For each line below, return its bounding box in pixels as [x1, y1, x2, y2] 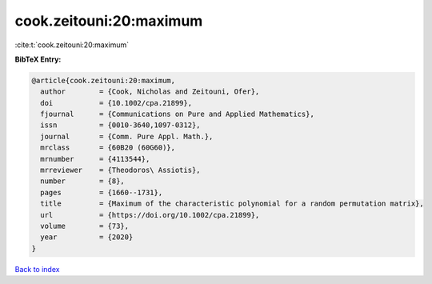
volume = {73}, [40, 222, 130, 230]
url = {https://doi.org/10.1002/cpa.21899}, [40, 210, 260, 219]
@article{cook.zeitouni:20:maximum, [31, 76, 176, 85]
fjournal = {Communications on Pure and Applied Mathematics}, [40, 110, 315, 119]
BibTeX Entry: [14, 54, 62, 64]
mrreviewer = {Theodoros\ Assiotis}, [40, 166, 201, 175]
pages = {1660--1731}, [40, 188, 163, 197]
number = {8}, [40, 177, 126, 186]
